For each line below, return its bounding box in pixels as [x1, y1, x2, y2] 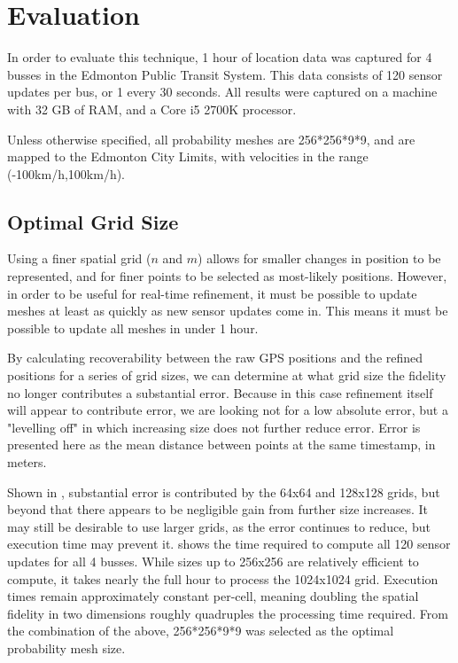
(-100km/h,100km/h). [7, 164, 126, 183]
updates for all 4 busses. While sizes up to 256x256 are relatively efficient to [7, 551, 419, 570]
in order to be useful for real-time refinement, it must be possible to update [7, 284, 417, 302]
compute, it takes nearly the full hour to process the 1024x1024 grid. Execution [7, 569, 439, 588]
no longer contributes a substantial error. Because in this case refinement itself [7, 383, 433, 402]
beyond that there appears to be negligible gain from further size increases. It [7, 500, 428, 519]
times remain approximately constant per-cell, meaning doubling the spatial [7, 587, 419, 605]
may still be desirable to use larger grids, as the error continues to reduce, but [7, 517, 431, 535]
